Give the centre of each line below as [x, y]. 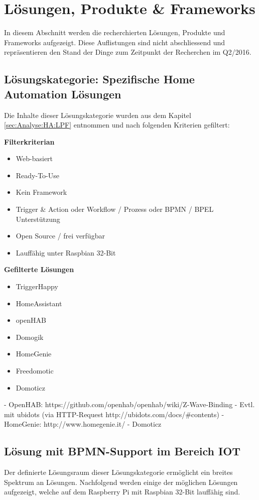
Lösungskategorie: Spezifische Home [99, 79]
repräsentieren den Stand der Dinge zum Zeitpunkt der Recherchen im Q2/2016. [128, 52]
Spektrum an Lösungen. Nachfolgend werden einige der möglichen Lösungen [121, 482]
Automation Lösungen [63, 94]
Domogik [30, 337]
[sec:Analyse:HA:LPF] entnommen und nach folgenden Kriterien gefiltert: [117, 125]
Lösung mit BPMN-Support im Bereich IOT [122, 451]
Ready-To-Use [37, 175]
